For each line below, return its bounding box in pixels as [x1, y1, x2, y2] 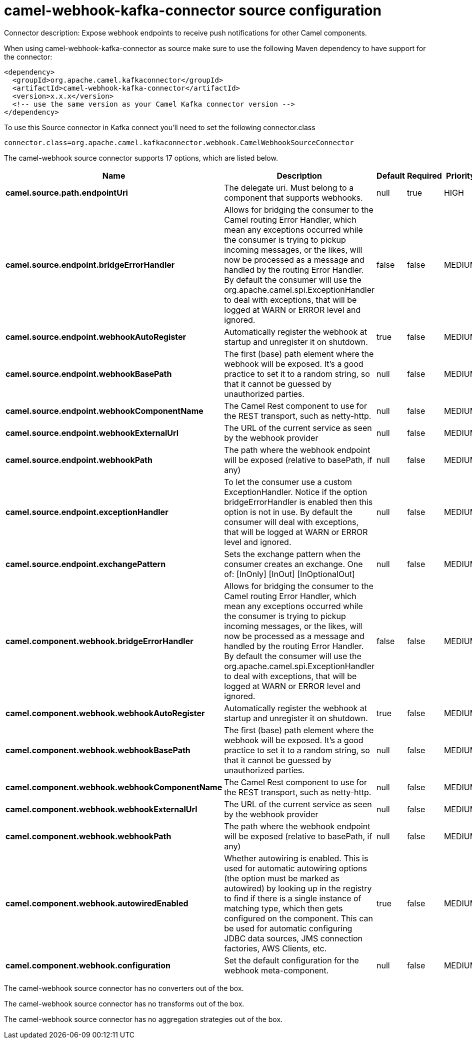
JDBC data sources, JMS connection [224, 933, 363, 943]
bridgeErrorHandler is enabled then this [224, 496, 373, 507]
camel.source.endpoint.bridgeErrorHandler [5, 259, 175, 270]
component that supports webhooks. [224, 192, 363, 203]
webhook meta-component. [224, 965, 329, 975]
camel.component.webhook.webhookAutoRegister [5, 708, 205, 718]
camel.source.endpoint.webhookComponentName [5, 405, 203, 416]
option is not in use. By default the [224, 506, 353, 517]
